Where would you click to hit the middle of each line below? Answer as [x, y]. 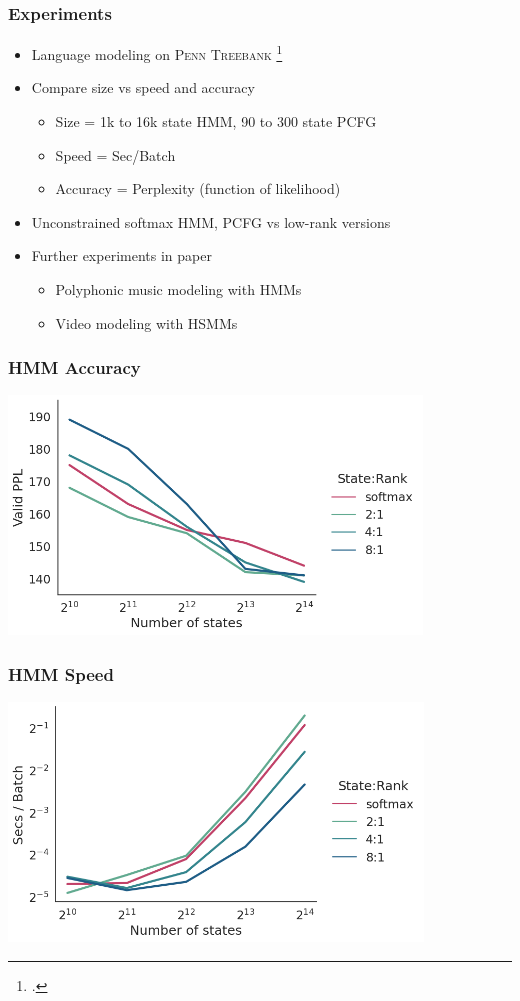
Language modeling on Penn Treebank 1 [157, 52]
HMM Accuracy [74, 367]
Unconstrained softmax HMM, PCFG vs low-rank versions [211, 221]
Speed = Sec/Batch [115, 154]
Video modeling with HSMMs [146, 322]
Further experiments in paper [121, 255]
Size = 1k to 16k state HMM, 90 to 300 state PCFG [216, 121]
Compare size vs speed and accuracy [143, 87]
